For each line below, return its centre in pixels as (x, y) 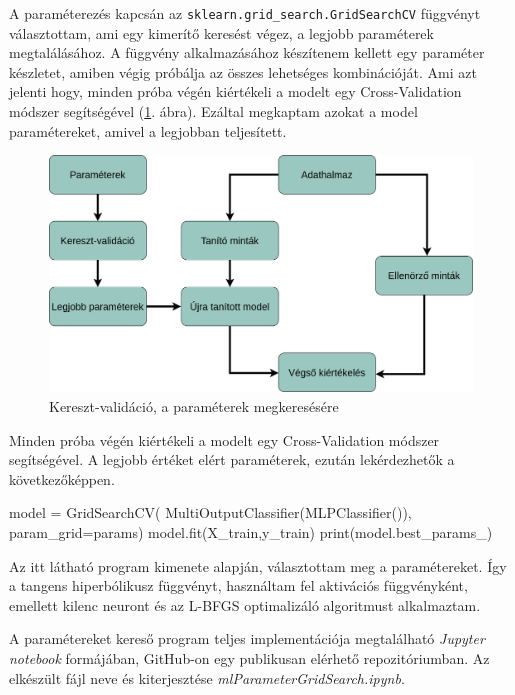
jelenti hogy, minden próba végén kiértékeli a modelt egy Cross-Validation (235, 91)
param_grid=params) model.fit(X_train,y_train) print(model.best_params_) (251, 532)
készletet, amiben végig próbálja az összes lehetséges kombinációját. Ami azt (243, 71)
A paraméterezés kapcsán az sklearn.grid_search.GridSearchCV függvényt (245, 13)
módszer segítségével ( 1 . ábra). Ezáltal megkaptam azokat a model (213, 111)
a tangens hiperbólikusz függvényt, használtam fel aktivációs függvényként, (238, 585)
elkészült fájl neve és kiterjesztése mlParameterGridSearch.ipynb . (207, 677)
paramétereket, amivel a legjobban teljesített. (148, 130)
